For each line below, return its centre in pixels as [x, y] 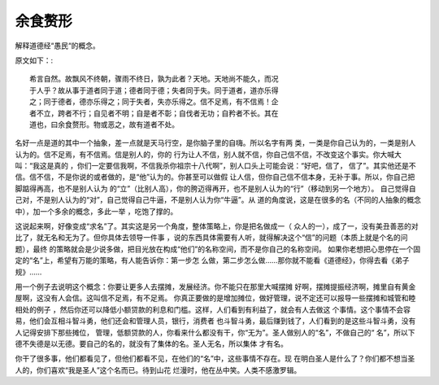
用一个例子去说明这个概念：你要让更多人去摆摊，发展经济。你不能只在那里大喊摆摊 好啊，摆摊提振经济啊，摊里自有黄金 [215, 287]
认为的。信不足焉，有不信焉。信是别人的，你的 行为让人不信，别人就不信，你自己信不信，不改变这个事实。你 [198, 154]
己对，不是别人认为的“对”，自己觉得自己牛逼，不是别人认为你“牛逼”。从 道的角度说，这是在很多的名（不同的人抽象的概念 [218, 200]
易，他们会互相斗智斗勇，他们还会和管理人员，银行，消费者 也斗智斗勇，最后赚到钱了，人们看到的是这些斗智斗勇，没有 [215, 321]
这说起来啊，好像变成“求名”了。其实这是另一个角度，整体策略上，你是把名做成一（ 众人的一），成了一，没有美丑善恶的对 [217, 226]
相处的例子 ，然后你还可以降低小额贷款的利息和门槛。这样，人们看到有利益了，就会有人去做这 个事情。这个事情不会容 [213, 309]
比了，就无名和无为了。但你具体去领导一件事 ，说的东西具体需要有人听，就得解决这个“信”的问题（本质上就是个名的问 [211, 238]
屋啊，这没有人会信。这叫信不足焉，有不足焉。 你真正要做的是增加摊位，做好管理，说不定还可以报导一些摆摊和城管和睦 [215, 298]
